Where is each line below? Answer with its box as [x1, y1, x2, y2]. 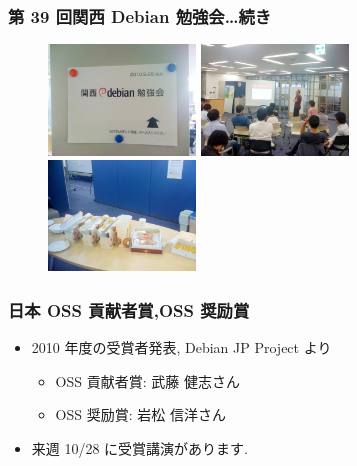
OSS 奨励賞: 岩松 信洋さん [55, 404, 226, 425]
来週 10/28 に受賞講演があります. [31, 437, 249, 458]
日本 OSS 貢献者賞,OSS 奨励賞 [8, 297, 250, 322]
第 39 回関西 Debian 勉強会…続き [8, 3, 272, 28]
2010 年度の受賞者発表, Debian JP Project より [31, 337, 332, 358]
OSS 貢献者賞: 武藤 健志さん [55, 370, 240, 391]
